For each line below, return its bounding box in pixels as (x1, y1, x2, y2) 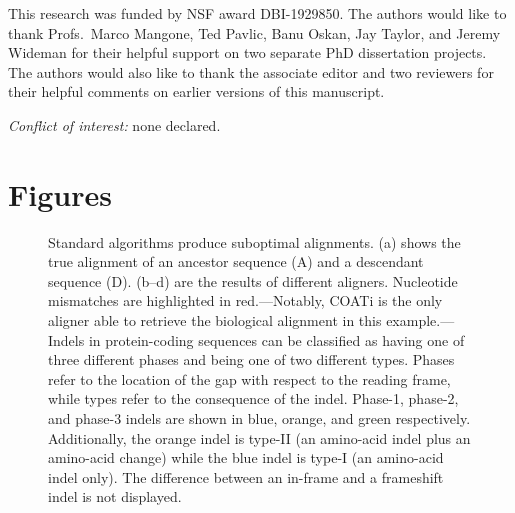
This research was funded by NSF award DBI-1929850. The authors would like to (8, 3, 507, 23)
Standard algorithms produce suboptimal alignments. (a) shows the (48, 231, 461, 252)
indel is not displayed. (48, 486, 182, 507)
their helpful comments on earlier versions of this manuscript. (8, 81, 385, 102)
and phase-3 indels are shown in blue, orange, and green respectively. (48, 408, 471, 429)
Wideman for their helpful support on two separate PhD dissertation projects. (8, 42, 487, 63)
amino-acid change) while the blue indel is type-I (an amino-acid (48, 447, 444, 468)
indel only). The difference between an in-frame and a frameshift (48, 466, 444, 487)
